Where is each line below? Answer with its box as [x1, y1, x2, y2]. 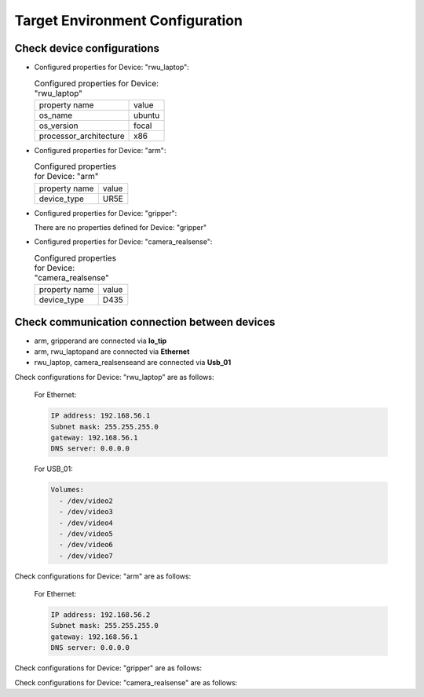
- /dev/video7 [59, 551, 114, 560]
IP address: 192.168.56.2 [50, 611, 151, 619]
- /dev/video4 [59, 518, 114, 527]
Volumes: [50, 485, 85, 494]
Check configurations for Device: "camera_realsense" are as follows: [14, 677, 238, 687]
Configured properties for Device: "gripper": [34, 208, 177, 217]
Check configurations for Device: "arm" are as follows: [14, 571, 192, 581]
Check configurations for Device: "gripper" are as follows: [14, 663, 203, 673]
